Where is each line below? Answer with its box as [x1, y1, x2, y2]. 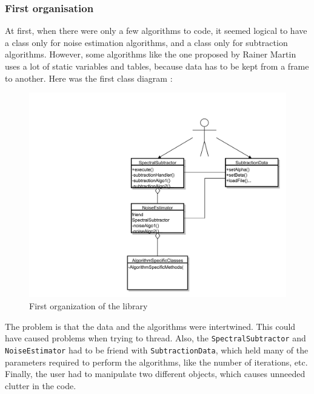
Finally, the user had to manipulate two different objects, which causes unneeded [5, 367, 306, 380]
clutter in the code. [5, 379, 76, 392]
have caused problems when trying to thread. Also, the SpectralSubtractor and [5, 332, 306, 344]
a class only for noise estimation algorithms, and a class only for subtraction [5, 36, 288, 48]
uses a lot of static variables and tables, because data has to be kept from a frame [5, 60, 309, 72]
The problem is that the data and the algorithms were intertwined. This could [5, 320, 296, 332]
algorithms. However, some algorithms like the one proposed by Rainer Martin [5, 48, 296, 61]
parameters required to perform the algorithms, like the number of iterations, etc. [5, 355, 308, 368]
